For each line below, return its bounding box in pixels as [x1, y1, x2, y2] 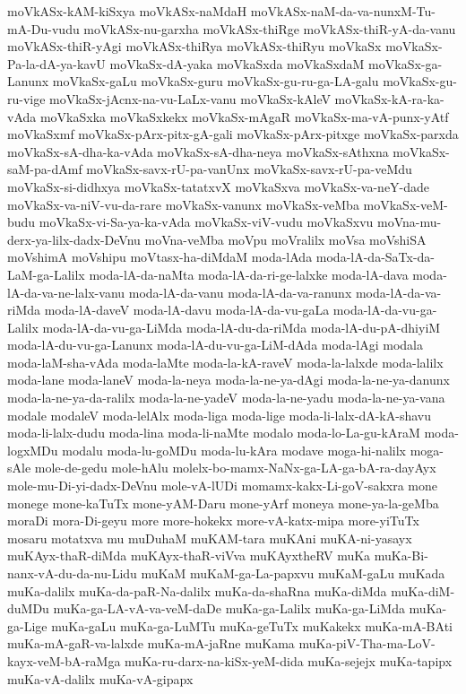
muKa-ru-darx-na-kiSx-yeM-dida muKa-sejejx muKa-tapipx [125, 651, 453, 670]
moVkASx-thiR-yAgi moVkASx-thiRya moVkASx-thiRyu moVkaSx [7, 37, 382, 56]
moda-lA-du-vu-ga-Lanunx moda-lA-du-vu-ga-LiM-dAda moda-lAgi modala [7, 335, 423, 354]
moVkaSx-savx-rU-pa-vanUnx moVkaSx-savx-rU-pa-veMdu [86, 160, 412, 178]
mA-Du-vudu [7, 19, 80, 38]
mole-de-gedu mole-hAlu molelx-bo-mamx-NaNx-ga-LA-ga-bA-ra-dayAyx [34, 458, 436, 477]
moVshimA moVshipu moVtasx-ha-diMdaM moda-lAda [7, 247, 313, 266]
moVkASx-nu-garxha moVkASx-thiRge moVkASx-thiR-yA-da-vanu [83, 19, 456, 38]
